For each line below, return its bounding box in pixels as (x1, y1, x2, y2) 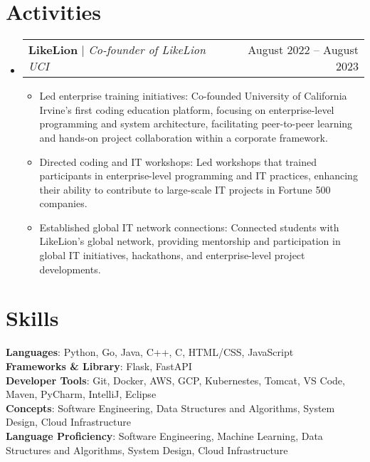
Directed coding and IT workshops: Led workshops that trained (39, 154, 317, 169)
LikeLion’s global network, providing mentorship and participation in (39, 233, 341, 248)
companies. (39, 196, 88, 211)
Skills (6, 303, 59, 332)
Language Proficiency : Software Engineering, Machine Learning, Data (6, 428, 323, 443)
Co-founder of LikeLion (88, 41, 206, 58)
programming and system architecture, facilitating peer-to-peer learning (39, 116, 353, 131)
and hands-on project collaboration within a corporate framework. (39, 130, 328, 145)
